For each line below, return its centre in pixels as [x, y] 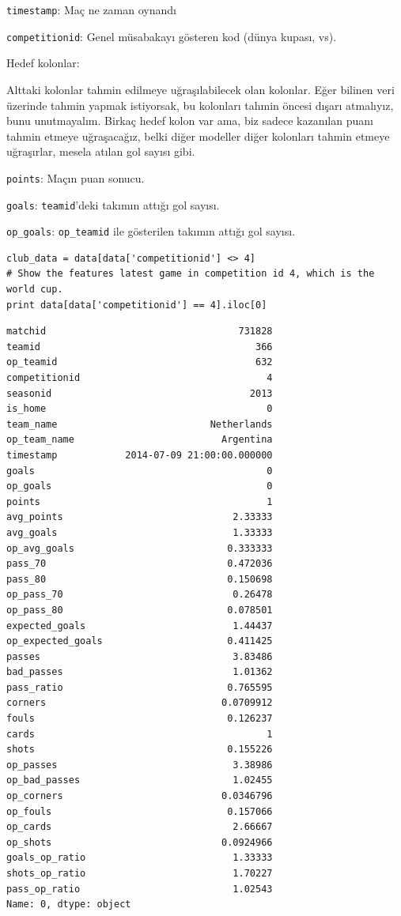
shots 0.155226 [140, 750]
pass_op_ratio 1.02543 [140, 889]
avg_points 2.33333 [140, 517]
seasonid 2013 [140, 393]
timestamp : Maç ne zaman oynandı [91, 9]
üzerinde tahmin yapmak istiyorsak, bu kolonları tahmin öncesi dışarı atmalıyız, [200, 105]
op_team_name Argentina [140, 440]
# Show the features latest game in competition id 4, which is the [191, 274]
